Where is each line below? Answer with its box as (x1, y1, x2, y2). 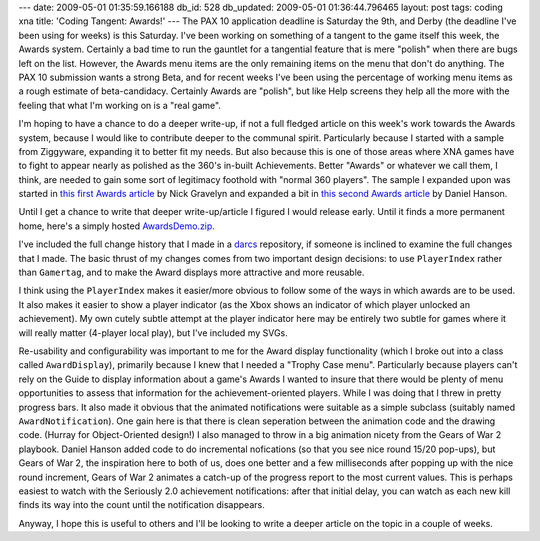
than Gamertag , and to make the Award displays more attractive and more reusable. (18, 266, 365, 279)
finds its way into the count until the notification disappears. (18, 499, 265, 511)
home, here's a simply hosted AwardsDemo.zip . (18, 220, 215, 232)
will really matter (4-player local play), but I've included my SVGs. (18, 326, 289, 339)
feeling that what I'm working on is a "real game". (18, 99, 222, 111)
